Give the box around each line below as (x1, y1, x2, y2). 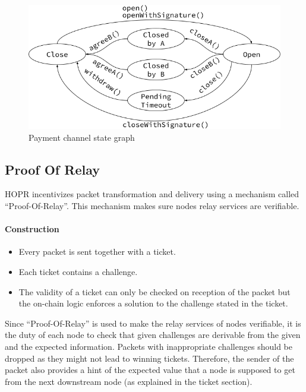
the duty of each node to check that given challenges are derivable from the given (5, 328, 301, 341)
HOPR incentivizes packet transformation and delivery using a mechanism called (5, 188, 299, 200)
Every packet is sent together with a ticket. (18, 245, 176, 258)
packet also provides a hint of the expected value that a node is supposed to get (5, 363, 295, 376)
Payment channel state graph (29, 131, 135, 143)
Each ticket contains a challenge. (18, 265, 138, 278)
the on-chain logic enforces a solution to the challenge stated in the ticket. (18, 297, 288, 309)
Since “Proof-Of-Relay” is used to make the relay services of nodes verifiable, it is (5, 317, 301, 329)
